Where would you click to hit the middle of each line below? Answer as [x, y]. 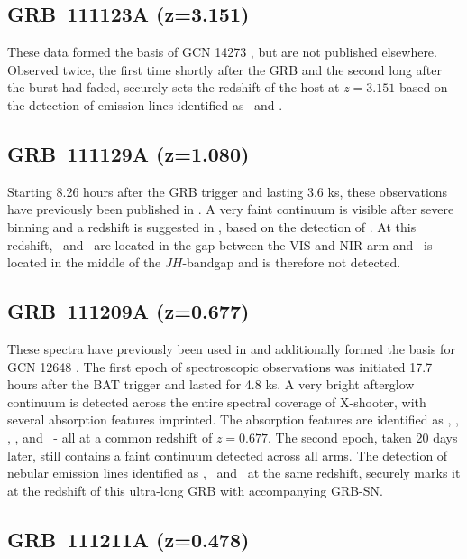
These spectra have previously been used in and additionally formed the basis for [231, 348]
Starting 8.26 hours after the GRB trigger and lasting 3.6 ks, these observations [228, 191]
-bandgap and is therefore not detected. [292, 262]
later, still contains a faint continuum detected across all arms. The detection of [228, 455]
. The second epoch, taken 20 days [362, 437]
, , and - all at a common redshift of [110, 437]
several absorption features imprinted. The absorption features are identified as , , [233, 419]
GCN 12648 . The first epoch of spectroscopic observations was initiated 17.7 [220, 366]
